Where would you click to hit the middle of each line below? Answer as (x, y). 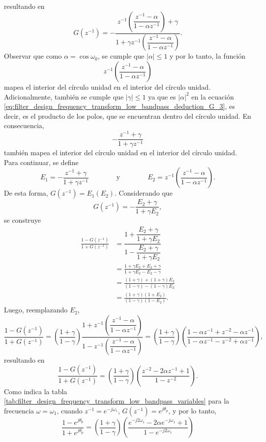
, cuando (70, 411)
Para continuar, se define (41, 162)
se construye (22, 220)
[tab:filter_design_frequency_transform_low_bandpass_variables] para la (117, 401)
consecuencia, (24, 125)
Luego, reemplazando (36, 310)
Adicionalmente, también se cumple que (64, 96)
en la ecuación (213, 96)
